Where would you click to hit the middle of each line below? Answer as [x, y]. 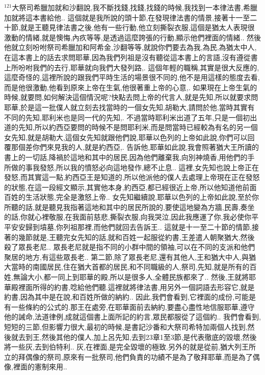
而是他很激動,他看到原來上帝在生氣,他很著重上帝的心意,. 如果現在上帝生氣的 [131, 87]
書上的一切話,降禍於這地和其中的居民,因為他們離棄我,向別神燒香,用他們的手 [129, 157]
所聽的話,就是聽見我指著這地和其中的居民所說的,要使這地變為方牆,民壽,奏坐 [129, 207]
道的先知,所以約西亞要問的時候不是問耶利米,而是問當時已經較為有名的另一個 [131, 127]
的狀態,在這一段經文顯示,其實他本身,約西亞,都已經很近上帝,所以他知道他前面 [130, 187]
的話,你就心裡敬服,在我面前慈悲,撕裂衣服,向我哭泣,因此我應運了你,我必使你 [128, 217]
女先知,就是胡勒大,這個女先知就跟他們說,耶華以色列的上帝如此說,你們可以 [126, 137]
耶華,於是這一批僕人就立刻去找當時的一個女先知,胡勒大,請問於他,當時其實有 [129, 107]
